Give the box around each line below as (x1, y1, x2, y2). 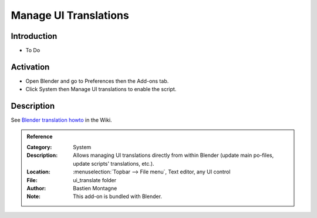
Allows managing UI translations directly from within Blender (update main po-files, (73, 152, 274, 159)
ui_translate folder (73, 176, 117, 183)
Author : (26, 185, 46, 192)
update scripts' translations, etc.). (73, 160, 154, 167)
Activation (11, 62, 50, 72)
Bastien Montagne (73, 185, 117, 192)
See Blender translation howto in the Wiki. (11, 116, 112, 123)
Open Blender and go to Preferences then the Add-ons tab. (25, 77, 169, 85)
